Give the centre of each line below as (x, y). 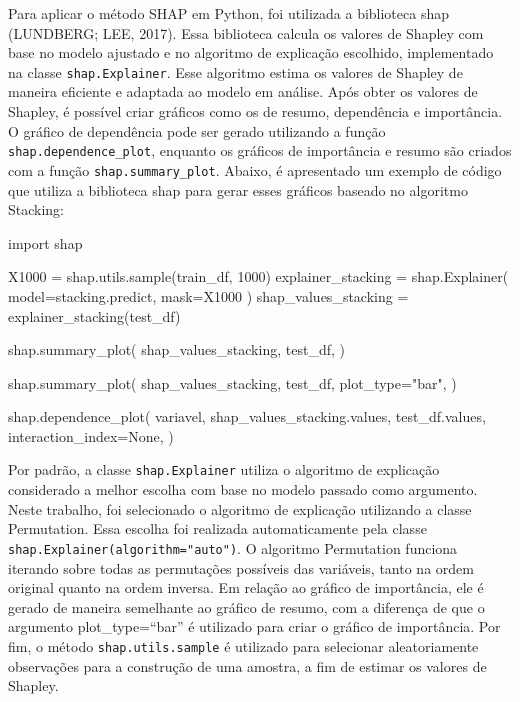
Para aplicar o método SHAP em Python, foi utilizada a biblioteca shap (228, 13)
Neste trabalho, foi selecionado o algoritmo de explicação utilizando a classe (240, 508)
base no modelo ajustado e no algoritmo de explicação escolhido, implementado (251, 52)
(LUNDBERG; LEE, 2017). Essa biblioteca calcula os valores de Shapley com (246, 32)
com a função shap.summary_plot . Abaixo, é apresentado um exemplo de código (255, 169)
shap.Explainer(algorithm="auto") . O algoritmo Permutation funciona (233, 547)
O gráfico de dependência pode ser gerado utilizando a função (197, 130)
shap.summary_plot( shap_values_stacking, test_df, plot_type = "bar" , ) (232, 382)
